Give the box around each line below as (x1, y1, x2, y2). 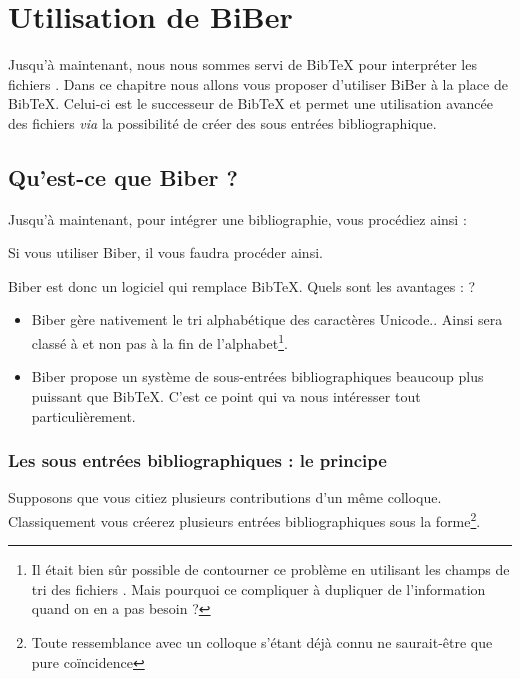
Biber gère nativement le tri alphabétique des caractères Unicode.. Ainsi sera (31, 309, 503, 330)
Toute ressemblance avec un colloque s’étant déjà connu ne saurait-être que (31, 631, 493, 652)
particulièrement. (31, 405, 136, 426)
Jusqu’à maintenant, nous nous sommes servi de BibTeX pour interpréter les (8, 54, 477, 75)
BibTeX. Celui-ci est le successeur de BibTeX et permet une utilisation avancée (8, 93, 493, 114)
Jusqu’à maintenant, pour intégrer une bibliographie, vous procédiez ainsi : (8, 208, 467, 229)
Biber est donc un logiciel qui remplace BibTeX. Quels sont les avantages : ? (8, 275, 476, 296)
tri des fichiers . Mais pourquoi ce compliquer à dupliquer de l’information (31, 578, 486, 599)
